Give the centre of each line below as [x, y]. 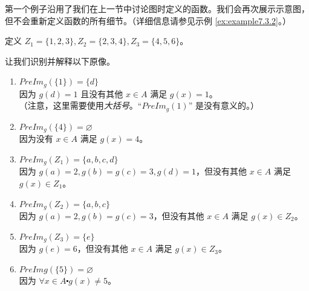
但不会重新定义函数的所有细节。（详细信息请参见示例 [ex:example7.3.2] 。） [148, 20]
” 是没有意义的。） [223, 105]
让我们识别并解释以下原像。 [60, 61]
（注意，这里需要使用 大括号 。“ [80, 105]
